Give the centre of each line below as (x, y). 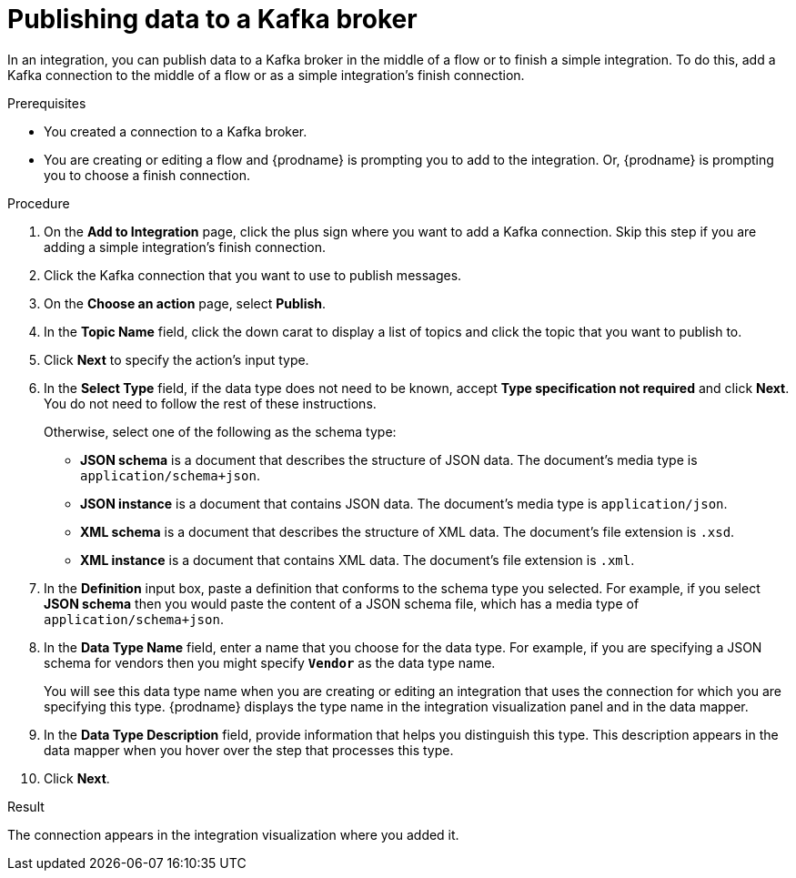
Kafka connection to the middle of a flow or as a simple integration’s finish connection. (266, 75)
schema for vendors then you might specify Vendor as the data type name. (270, 662)
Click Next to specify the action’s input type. (176, 359)
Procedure (39, 203)
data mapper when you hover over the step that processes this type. (249, 750)
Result (26, 806)
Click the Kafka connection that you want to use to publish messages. (253, 275)
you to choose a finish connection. (147, 175)
